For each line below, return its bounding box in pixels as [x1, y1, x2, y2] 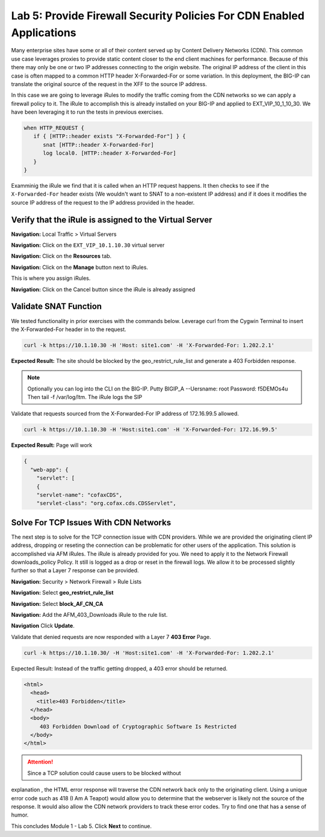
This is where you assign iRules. [11, 274, 91, 282]
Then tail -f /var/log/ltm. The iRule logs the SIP [27, 394, 143, 401]
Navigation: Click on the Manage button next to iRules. [11, 264, 149, 271]
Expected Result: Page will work [11, 442, 93, 449]
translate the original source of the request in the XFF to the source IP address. [11, 80, 207, 87]
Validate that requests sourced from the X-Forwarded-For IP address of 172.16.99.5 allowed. [11, 410, 239, 418]
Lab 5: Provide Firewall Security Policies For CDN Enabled [11, 9, 305, 22]
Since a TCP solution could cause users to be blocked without [27, 769, 181, 776]
